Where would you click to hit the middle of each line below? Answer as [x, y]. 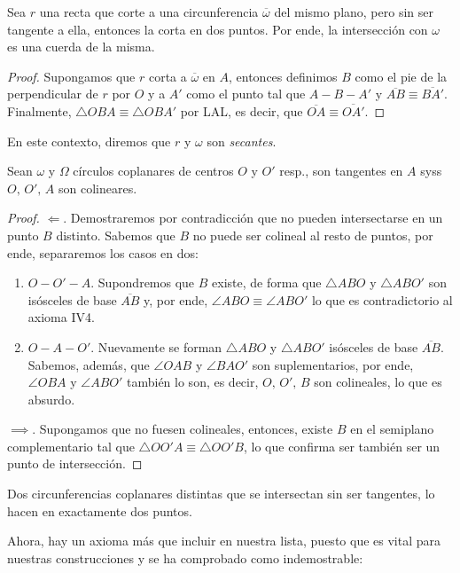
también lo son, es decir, [193, 382]
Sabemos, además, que [89, 364]
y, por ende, [176, 299]
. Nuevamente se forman [156, 346]
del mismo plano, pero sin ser [354, 12]
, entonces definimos [283, 76]
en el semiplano [392, 429]
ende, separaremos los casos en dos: [103, 252]
